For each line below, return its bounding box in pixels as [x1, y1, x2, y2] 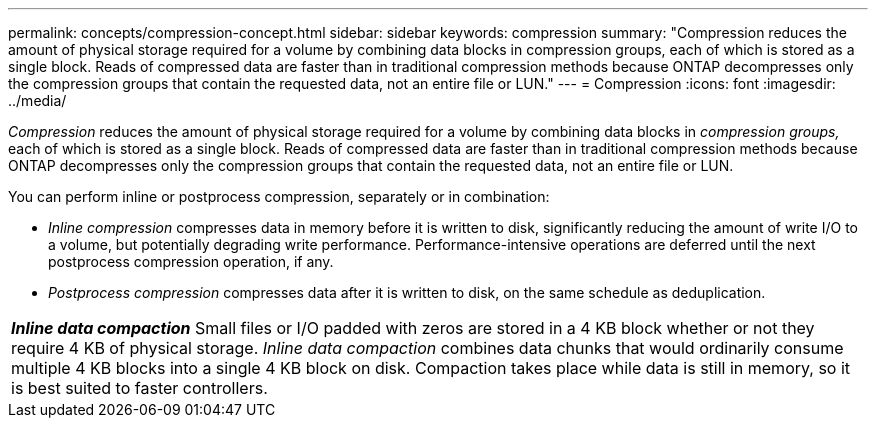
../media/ [8, 92, 67, 109]
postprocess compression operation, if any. [48, 253, 334, 270]
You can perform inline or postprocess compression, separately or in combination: [8, 188, 550, 205]
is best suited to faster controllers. [11, 378, 268, 398]
